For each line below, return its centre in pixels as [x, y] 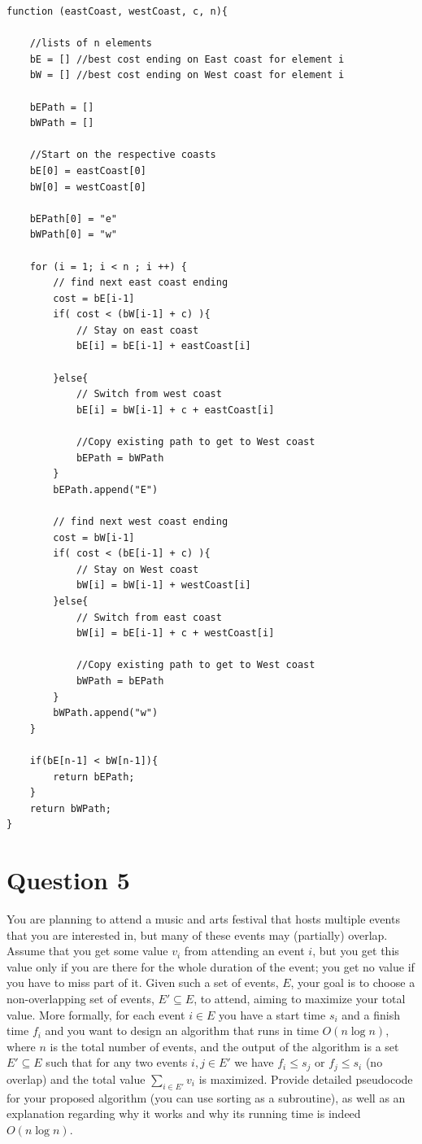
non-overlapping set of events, [80, 998]
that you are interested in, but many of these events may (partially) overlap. [197, 934]
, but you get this [356, 951]
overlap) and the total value [76, 1079]
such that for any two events [117, 1062]
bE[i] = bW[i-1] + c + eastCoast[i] [175, 410]
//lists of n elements [91, 44]
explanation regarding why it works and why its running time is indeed [184, 1113]
